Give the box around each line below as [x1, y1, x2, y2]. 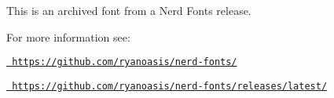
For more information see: [6, 28, 130, 45]
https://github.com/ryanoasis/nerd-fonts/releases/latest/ [12, 80, 328, 92]
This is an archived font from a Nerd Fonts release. [6, 2, 251, 18]
